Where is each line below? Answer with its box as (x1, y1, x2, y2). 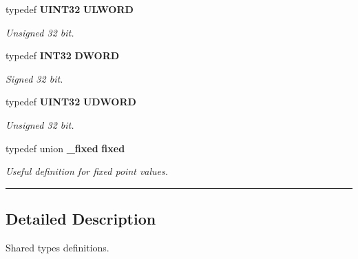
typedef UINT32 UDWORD (6, 94, 136, 109)
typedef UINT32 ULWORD (6, 2, 134, 16)
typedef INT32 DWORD (6, 48, 120, 63)
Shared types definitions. (6, 240, 109, 254)
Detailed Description (6, 208, 156, 229)
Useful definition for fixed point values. (6, 164, 169, 178)
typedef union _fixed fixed (6, 141, 125, 155)
